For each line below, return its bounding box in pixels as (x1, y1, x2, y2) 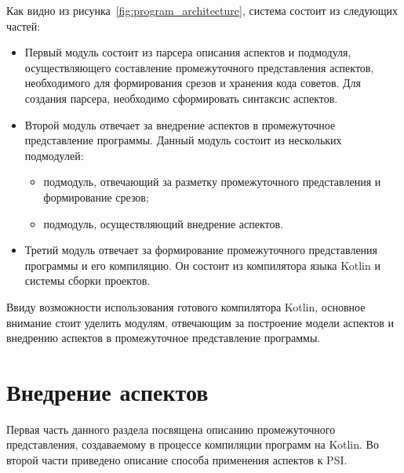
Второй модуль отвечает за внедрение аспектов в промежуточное (24, 116, 336, 133)
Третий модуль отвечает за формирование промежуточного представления (24, 242, 378, 258)
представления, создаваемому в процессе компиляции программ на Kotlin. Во (6, 436, 379, 453)
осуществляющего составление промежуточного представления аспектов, (24, 59, 374, 75)
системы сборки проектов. (24, 272, 151, 289)
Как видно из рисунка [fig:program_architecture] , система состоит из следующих (6, 2, 399, 18)
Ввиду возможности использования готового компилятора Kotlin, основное (6, 298, 366, 315)
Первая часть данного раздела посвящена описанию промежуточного (6, 420, 336, 437)
